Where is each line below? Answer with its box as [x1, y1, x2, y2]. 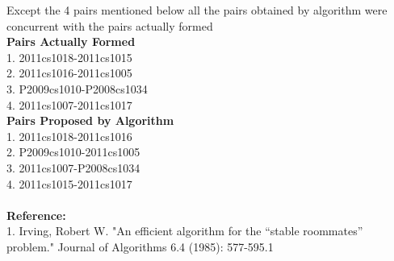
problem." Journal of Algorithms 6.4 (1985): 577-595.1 [6, 238, 274, 255]
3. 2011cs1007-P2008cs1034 [6, 159, 140, 176]
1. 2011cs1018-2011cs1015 [6, 48, 132, 65]
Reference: [6, 206, 66, 223]
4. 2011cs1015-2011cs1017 [6, 175, 132, 192]
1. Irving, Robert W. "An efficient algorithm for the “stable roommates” [6, 222, 363, 239]
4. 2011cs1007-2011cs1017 [6, 96, 132, 113]
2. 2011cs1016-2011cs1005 [6, 64, 132, 81]
